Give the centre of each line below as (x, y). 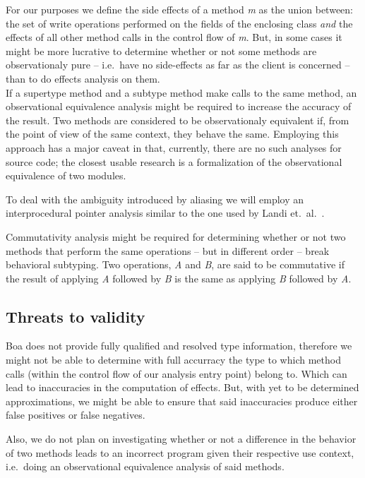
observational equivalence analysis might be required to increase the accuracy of (179, 106)
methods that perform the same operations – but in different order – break (168, 250)
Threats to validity (76, 316)
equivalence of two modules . (66, 175)
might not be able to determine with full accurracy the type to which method (173, 360)
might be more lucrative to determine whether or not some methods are (161, 50)
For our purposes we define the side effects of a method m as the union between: (179, 9)
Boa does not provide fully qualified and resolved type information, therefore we (179, 346)
